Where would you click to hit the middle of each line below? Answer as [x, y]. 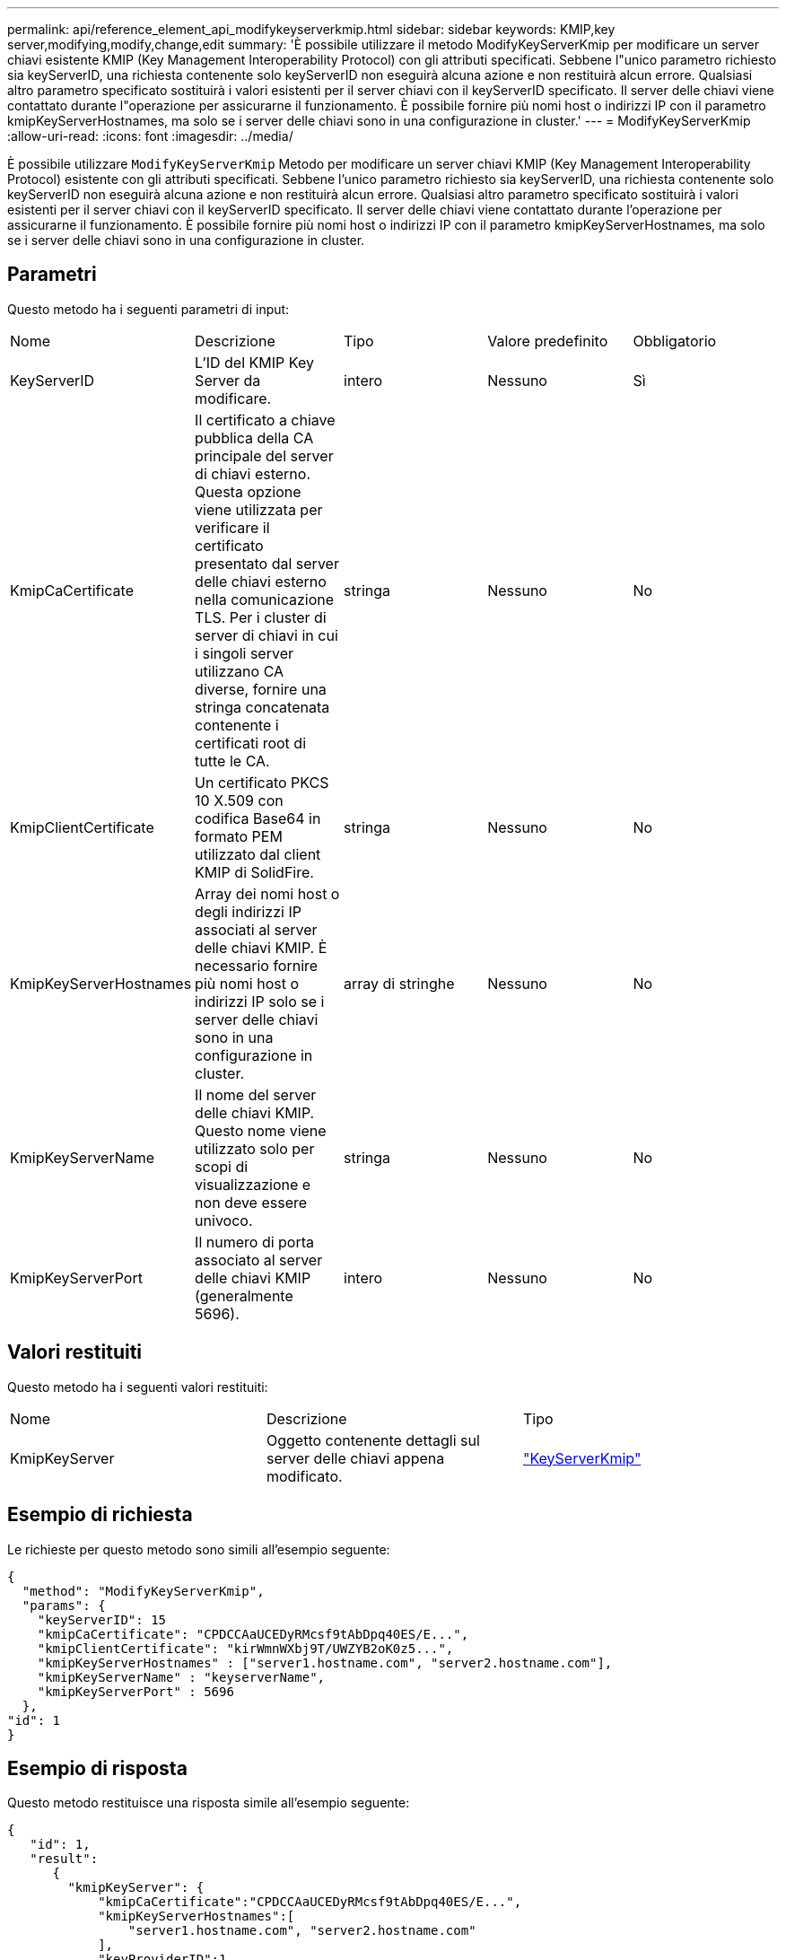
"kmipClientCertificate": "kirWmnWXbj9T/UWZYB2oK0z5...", [245, 1648]
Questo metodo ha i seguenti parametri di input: [148, 309]
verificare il [232, 527]
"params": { [64, 1605]
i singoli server [244, 653]
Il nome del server [256, 1094]
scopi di [222, 1166]
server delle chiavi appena [355, 1458]
